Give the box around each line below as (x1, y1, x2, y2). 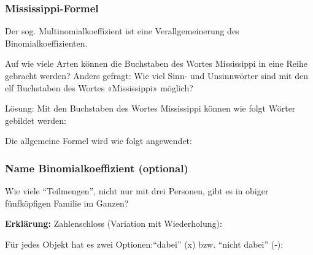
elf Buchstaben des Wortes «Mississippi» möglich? (5, 81, 193, 94)
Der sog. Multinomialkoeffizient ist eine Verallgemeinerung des (5, 25, 239, 37)
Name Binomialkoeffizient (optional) (5, 160, 188, 175)
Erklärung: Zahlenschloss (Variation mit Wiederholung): (5, 217, 222, 230)
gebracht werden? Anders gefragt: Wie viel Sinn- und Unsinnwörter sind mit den (5, 69, 308, 82)
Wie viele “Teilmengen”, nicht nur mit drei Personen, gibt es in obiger (5, 185, 269, 197)
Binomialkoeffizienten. (5, 36, 88, 49)
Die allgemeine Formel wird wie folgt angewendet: (5, 134, 192, 147)
